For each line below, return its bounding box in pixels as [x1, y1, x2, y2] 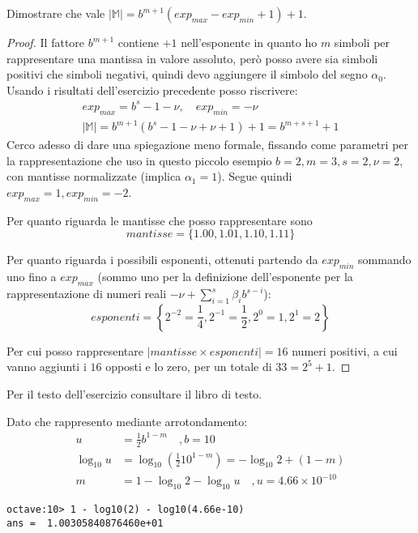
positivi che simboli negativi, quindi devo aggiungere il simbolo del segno [6, 66, 368, 83]
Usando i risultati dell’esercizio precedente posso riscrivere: [6, 81, 298, 98]
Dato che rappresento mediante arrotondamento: [6, 412, 248, 429]
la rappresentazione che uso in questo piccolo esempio [6, 151, 272, 168]
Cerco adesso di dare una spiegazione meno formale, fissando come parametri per [6, 136, 409, 153]
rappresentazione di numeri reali [6, 285, 167, 301]
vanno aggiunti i [6, 358, 87, 375]
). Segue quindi [217, 168, 292, 185]
